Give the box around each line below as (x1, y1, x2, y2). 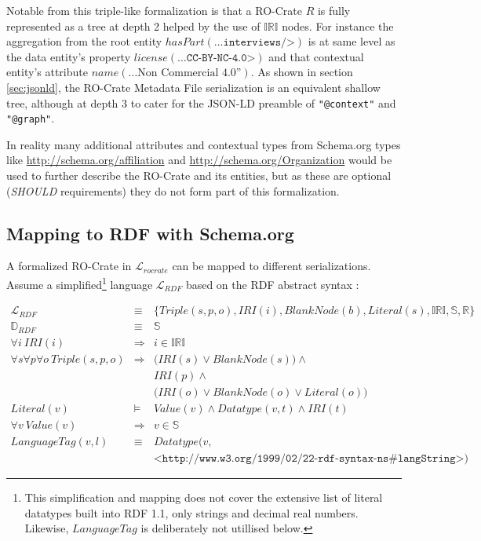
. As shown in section (250, 64, 353, 80)
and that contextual (268, 48, 364, 64)
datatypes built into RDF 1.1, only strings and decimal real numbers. (24, 504, 359, 521)
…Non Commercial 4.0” (128, 68, 242, 79)
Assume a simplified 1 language (6, 274, 153, 292)
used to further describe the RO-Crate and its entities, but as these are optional (6, 167, 392, 184)
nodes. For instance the (282, 17, 394, 34)
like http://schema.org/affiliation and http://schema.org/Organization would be (6, 152, 392, 168)
